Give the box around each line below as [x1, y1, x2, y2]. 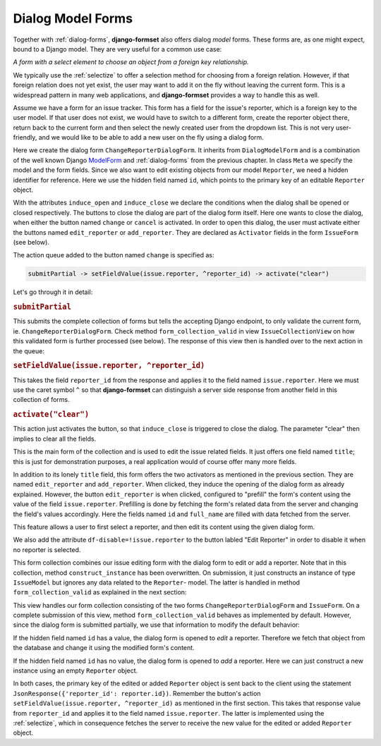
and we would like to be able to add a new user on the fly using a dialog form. [38, 133, 264, 142]
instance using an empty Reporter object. [13, 666, 138, 675]
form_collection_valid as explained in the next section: [13, 588, 187, 597]
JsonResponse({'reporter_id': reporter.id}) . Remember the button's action [13, 689, 261, 697]
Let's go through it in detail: [13, 288, 93, 296]
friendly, [13, 133, 37, 142]
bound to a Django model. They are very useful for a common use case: [13, 44, 222, 53]
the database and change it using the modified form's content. [13, 644, 195, 652]
